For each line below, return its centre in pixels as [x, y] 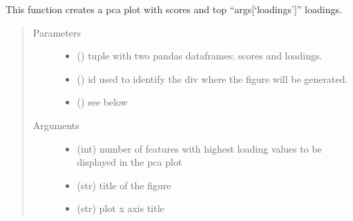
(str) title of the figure [124, 185]
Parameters [57, 32]
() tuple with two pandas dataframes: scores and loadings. [200, 56]
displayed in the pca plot [130, 162]
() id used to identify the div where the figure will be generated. [212, 78]
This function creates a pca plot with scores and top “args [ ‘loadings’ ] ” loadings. [174, 9]
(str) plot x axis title [121, 208]
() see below [102, 102]
